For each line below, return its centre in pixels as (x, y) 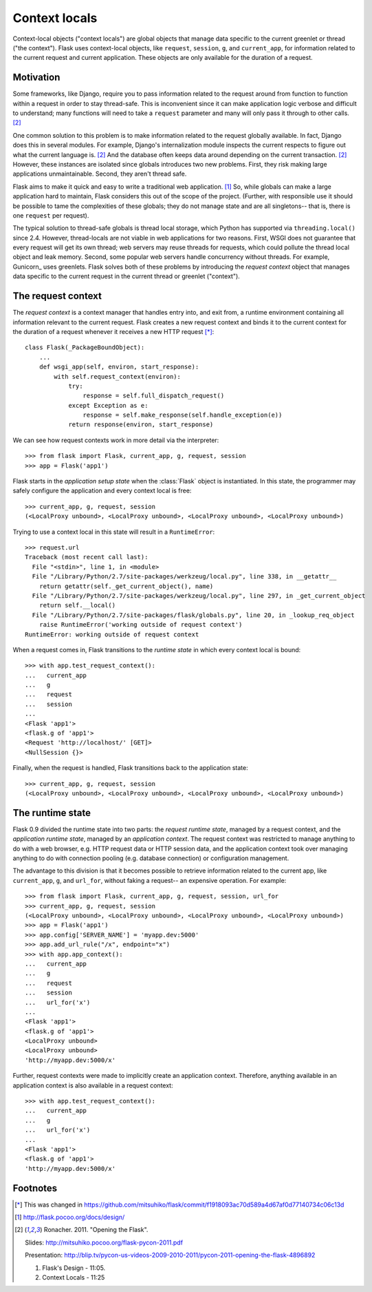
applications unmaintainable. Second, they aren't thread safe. (100, 174)
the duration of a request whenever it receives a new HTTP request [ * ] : (113, 331)
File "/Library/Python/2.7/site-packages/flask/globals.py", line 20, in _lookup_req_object (194, 615)
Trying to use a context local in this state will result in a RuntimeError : (114, 532)
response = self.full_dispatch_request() (154, 396)
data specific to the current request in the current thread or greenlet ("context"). (126, 276)
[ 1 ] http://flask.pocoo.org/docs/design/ (70, 1217)
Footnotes (35, 1188)
